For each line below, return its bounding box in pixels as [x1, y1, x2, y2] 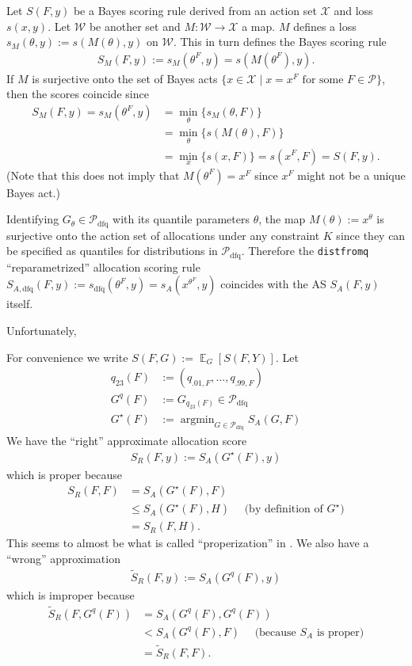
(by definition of [244, 504, 323, 516]
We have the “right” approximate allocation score [6, 432, 247, 448]
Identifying [6, 211, 59, 227]
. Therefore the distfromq [241, 242, 369, 259]
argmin [180, 413, 215, 425]
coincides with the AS [220, 276, 326, 292]
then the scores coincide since [6, 86, 149, 102]
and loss [334, 2, 373, 18]
